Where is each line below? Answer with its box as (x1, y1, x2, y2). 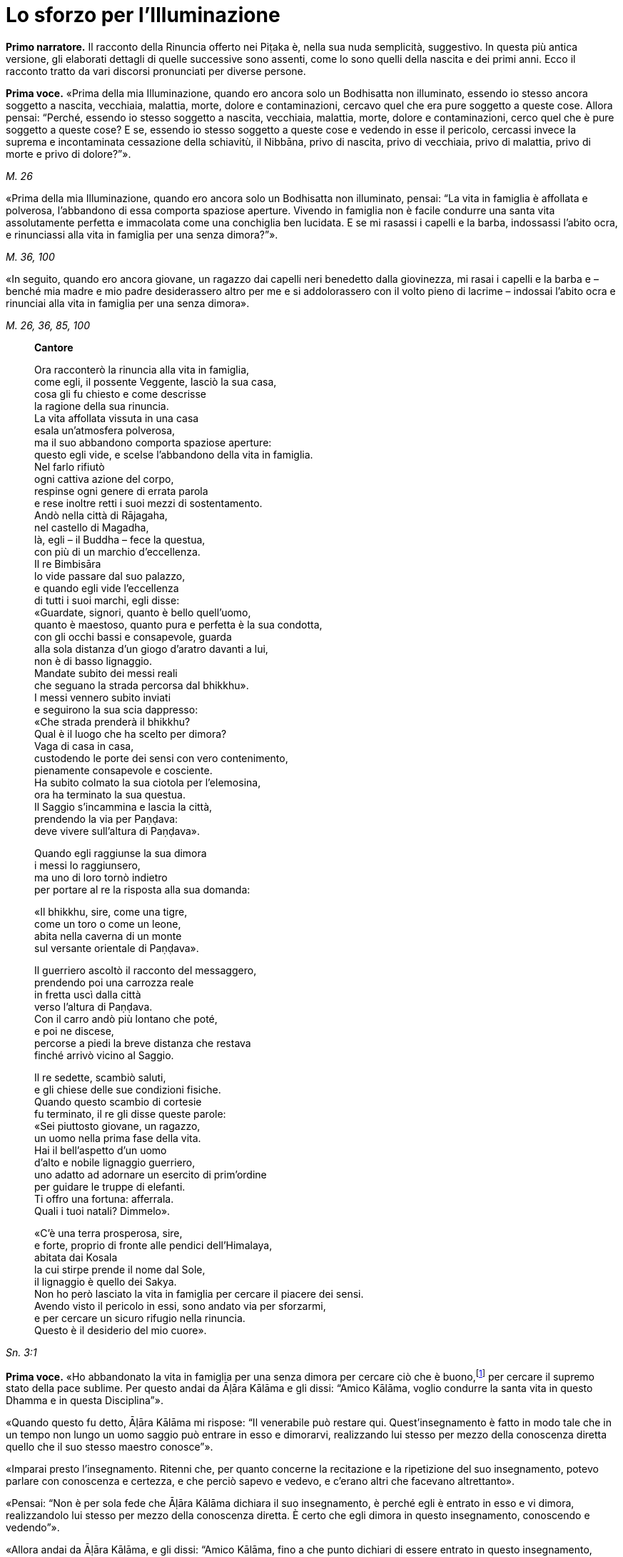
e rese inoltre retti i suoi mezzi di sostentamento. (34, 496, 263, 509)
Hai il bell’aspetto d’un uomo (34, 1143, 167, 1156)
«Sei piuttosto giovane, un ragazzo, (34, 1119, 201, 1132)
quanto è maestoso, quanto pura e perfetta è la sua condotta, (34, 618, 323, 631)
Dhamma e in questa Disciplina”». (6, 1394, 163, 1407)
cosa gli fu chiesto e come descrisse (34, 387, 206, 400)
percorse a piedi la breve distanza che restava (34, 1036, 251, 1049)
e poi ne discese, (34, 1024, 114, 1037)
